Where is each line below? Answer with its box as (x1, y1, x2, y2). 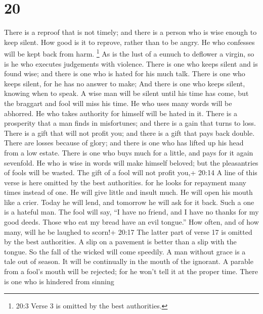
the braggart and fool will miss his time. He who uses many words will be (4, 97, 232, 108)
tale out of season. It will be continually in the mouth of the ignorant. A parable (4, 256, 253, 267)
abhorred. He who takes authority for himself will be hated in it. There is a (4, 108, 237, 118)
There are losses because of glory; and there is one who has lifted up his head (4, 137, 244, 148)
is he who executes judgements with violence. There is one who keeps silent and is (4, 58, 258, 69)
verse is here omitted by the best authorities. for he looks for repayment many (4, 177, 246, 187)
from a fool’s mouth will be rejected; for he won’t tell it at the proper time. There (4, 266, 258, 277)
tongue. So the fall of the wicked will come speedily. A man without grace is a (4, 246, 246, 256)
